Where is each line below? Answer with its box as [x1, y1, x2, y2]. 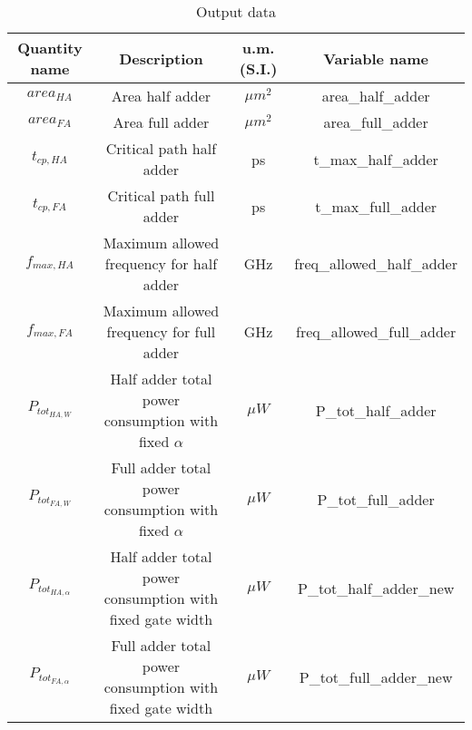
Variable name [323, 47, 429, 69]
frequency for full [106, 321, 216, 342]
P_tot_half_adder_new [297, 577, 455, 599]
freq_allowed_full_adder [296, 321, 457, 342]
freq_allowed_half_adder [294, 253, 457, 274]
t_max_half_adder [313, 148, 438, 170]
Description [119, 47, 203, 69]
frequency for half [104, 253, 218, 274]
